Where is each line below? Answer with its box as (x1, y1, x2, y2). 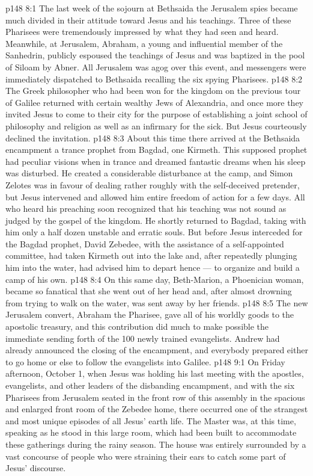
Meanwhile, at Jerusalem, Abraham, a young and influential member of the (5, 37, 283, 49)
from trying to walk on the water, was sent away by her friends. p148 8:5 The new (5, 296, 308, 309)
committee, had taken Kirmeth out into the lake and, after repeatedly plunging (5, 249, 297, 262)
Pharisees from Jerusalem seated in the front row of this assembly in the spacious (5, 391, 305, 403)
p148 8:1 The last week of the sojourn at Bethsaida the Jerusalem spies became (5, 2, 298, 14)
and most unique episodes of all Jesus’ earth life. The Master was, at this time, (5, 414, 296, 427)
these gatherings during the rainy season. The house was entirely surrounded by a (5, 437, 306, 450)
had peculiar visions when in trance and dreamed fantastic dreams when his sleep (5, 155, 306, 167)
